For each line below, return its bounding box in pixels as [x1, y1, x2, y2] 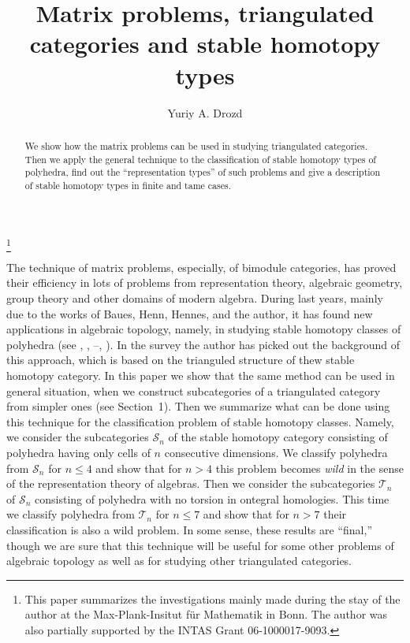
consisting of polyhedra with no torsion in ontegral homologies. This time [35, 490, 389, 507]
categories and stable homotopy [29, 28, 381, 60]
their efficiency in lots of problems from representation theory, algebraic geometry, [6, 274, 403, 291]
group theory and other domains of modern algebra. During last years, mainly [6, 290, 383, 307]
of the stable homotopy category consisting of [168, 429, 388, 445]
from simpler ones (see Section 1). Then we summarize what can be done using [6, 398, 390, 414]
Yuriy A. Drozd [167, 104, 243, 121]
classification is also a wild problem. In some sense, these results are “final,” [6, 521, 372, 537]
